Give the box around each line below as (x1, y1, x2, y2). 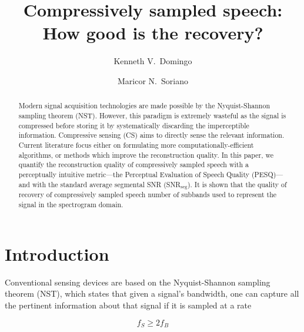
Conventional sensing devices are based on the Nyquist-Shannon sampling (5, 275, 270, 288)
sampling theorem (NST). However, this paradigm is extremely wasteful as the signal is (18, 110, 286, 120)
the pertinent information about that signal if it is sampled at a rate (5, 298, 252, 311)
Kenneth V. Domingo (113, 55, 192, 67)
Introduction (5, 241, 109, 265)
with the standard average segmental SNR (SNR (32, 179, 181, 189)
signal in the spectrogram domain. (18, 200, 123, 210)
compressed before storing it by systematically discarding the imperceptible (18, 120, 249, 130)
